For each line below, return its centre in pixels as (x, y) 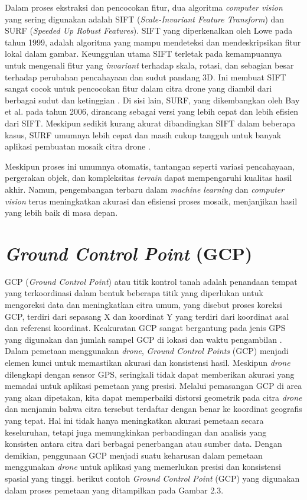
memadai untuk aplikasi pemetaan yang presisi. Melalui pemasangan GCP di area (153, 386)
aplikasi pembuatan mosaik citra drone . (78, 146)
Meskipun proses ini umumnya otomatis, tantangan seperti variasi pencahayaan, (150, 166)
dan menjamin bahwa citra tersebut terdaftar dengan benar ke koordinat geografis (153, 409)
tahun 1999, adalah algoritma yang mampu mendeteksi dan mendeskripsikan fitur (153, 42)
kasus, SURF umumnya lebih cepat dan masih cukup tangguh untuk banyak (143, 134)
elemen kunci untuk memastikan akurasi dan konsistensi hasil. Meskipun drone (148, 362)
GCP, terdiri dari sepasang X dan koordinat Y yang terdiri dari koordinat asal (147, 316)
